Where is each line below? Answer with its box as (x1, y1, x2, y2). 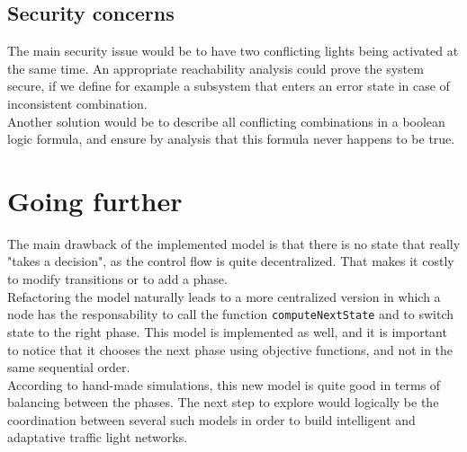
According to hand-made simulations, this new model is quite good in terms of (7, 375, 441, 394)
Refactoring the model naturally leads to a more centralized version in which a (7, 287, 441, 306)
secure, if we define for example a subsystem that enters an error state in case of (7, 76, 450, 95)
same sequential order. (7, 358, 130, 377)
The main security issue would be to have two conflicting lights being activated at (7, 41, 459, 60)
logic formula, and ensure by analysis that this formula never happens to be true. (7, 129, 455, 148)
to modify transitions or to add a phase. (7, 270, 228, 288)
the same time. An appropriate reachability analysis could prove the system (7, 58, 424, 77)
